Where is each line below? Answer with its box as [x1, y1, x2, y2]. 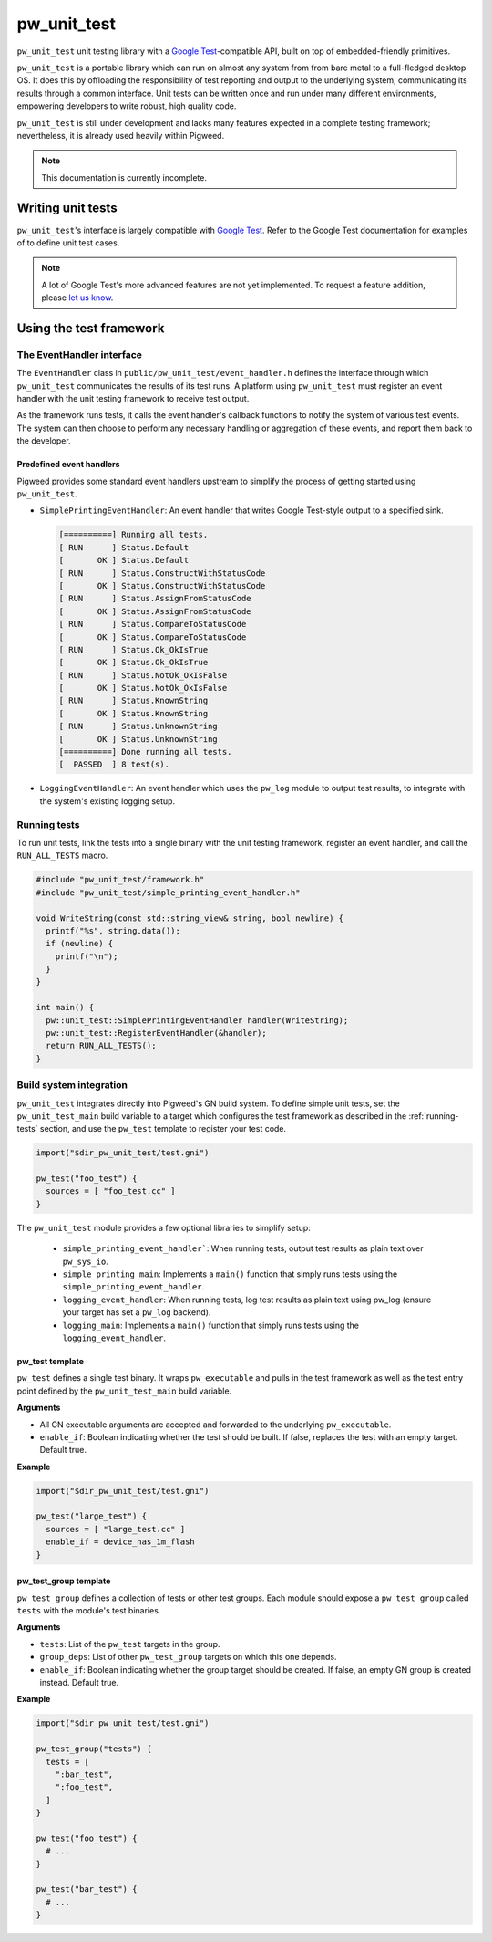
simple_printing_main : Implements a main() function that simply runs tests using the [62, 1269, 398, 1279]
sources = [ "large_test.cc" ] [46, 1524, 186, 1534]
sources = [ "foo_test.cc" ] [46, 1186, 177, 1196]
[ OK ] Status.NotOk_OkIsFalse [58, 683, 228, 694]
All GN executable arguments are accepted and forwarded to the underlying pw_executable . [39, 1419, 392, 1430]
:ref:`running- [408, 1110, 459, 1122]
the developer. [16, 435, 72, 446]
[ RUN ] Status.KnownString [58, 695, 209, 706]
